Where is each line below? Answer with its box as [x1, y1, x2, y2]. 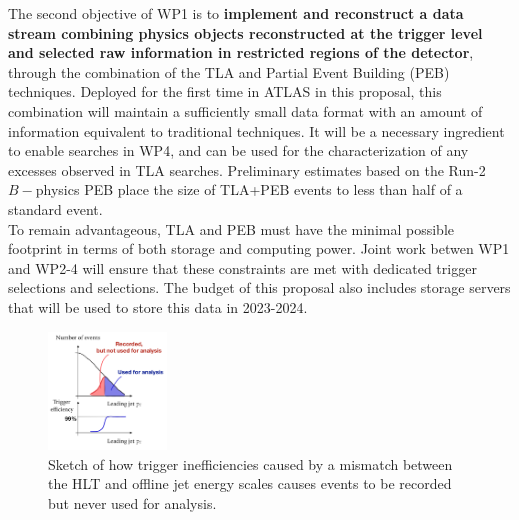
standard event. [8, 198, 103, 219]
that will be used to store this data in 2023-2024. [8, 296, 308, 317]
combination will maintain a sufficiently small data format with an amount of [8, 100, 483, 121]
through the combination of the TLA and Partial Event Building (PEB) [8, 61, 450, 82]
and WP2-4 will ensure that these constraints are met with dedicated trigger [8, 257, 477, 278]
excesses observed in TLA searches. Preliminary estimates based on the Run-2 [8, 159, 486, 180]
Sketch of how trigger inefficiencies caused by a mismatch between [48, 453, 453, 474]
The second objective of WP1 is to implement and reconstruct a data [8, 3, 464, 23]
